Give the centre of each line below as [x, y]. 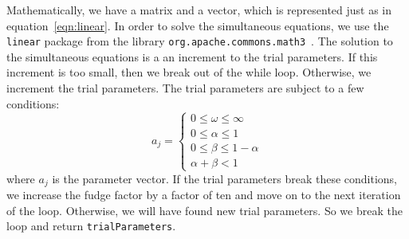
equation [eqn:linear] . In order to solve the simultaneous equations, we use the [198, 25]
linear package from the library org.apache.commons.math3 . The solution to [200, 41]
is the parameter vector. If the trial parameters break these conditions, [224, 178]
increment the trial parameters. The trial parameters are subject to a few [185, 88]
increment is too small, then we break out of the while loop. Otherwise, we [189, 72]
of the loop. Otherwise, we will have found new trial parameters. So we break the [204, 210]
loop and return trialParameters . [91, 226]
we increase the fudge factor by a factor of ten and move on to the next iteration [204, 195]
